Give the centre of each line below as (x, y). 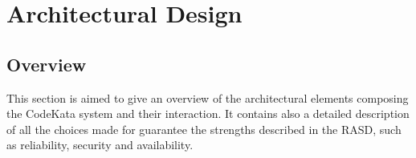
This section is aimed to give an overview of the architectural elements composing (208, 97)
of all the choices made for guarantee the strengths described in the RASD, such (204, 129)
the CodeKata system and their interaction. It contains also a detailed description (208, 113)
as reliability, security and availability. (100, 145)
